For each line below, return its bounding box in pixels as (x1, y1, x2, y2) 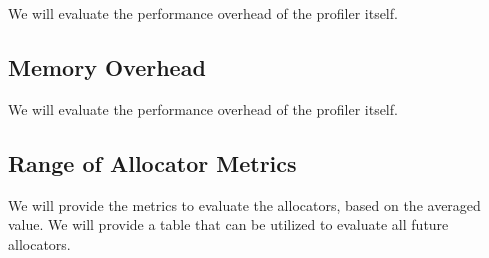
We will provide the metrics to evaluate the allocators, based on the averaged (8, 194, 481, 215)
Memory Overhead (8, 51, 206, 82)
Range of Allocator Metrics (8, 147, 297, 178)
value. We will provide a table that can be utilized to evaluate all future (8, 214, 449, 235)
